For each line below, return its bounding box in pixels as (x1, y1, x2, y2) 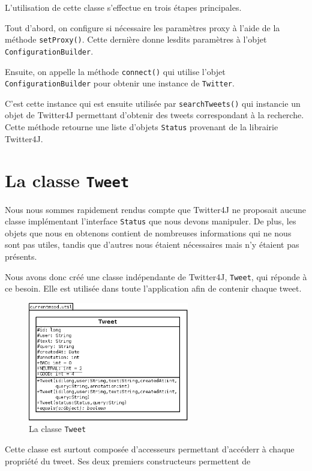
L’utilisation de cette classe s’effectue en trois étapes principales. (5, 1, 242, 13)
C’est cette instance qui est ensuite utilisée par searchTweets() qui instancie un (5, 97, 301, 109)
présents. (5, 250, 37, 262)
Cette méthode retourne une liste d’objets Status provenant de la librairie (5, 121, 278, 133)
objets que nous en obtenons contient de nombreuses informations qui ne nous (5, 226, 292, 239)
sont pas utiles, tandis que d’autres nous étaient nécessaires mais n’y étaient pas (5, 238, 299, 251)
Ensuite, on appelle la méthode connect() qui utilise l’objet (5, 65, 226, 77)
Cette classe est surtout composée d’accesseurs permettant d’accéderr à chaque (5, 443, 295, 455)
